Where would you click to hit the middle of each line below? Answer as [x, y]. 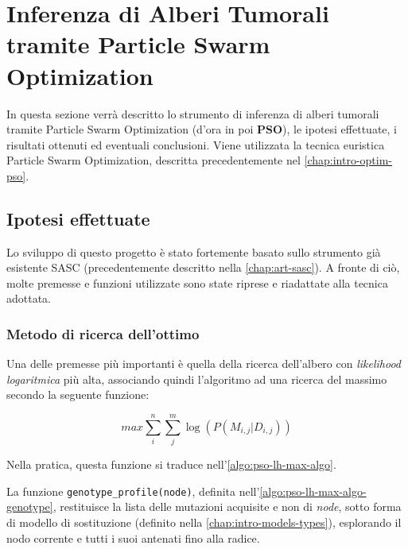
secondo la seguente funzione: [78, 394]
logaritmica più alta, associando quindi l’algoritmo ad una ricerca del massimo [197, 379]
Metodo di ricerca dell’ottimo [103, 333]
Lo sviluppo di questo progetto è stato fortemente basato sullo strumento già [194, 251]
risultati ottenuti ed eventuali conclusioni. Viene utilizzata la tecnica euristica [196, 144]
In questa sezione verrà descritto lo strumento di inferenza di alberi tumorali [193, 113]
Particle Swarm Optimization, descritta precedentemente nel [153, 160]
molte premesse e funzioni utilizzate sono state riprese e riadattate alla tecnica [197, 282]
